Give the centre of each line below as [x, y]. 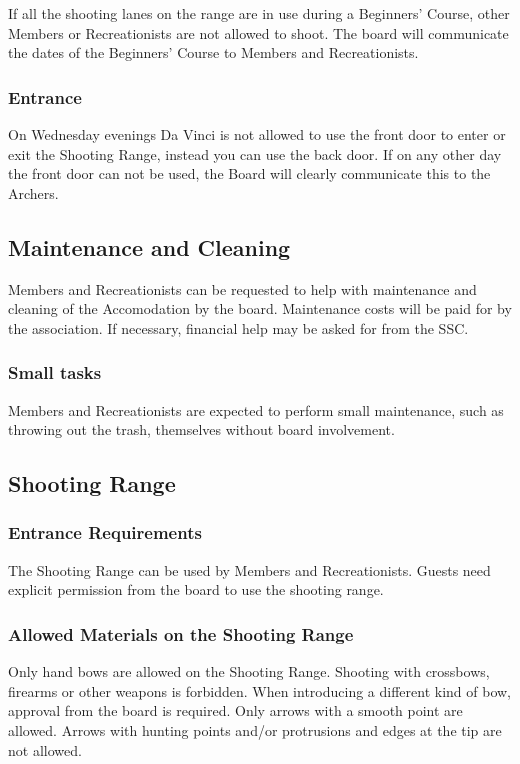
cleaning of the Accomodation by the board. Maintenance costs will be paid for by [260, 308]
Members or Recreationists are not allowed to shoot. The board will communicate [258, 32]
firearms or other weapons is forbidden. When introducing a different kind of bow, [260, 690]
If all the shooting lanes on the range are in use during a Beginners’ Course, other [259, 13]
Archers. [33, 192]
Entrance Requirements [105, 532]
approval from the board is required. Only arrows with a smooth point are [235, 710]
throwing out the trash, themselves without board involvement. [201, 429]
